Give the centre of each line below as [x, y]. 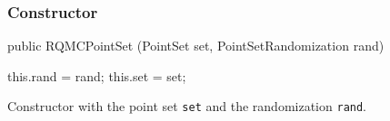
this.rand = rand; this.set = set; [97, 75]
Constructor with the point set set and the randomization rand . [187, 106]
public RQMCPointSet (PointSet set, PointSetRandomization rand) [196, 46]
